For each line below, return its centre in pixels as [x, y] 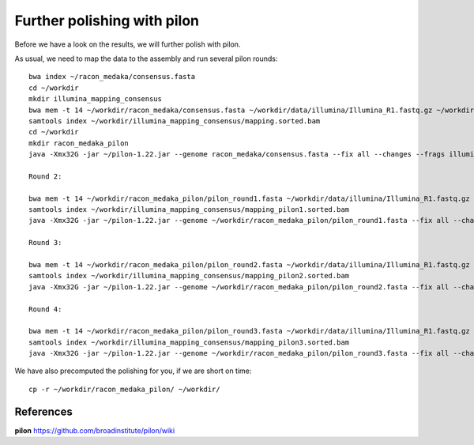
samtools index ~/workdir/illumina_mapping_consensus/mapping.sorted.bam [175, 121]
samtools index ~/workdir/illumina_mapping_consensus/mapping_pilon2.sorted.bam [189, 276]
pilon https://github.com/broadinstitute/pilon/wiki [95, 430]
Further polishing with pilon [107, 21]
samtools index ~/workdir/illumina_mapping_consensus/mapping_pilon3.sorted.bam [189, 342]
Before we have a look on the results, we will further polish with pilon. [128, 44]
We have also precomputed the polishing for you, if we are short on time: [133, 371]
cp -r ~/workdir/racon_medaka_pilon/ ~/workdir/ [124, 389]
